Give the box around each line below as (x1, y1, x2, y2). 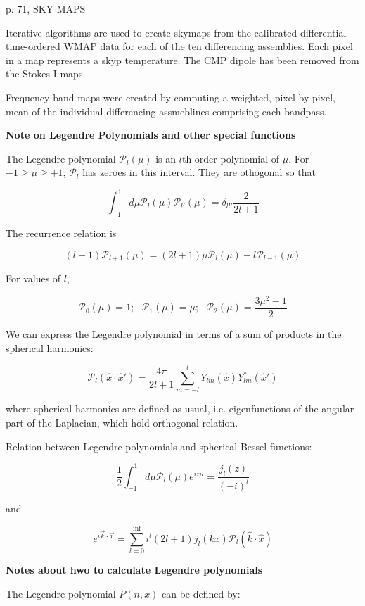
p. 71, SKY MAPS (6, 1, 86, 15)
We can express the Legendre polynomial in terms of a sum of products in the (6, 327, 342, 341)
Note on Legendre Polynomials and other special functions (6, 127, 296, 142)
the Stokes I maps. (6, 66, 86, 81)
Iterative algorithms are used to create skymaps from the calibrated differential (6, 25, 347, 39)
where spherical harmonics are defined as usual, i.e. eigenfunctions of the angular (6, 401, 354, 416)
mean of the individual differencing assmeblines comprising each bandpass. (6, 103, 327, 118)
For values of (6, 271, 61, 286)
